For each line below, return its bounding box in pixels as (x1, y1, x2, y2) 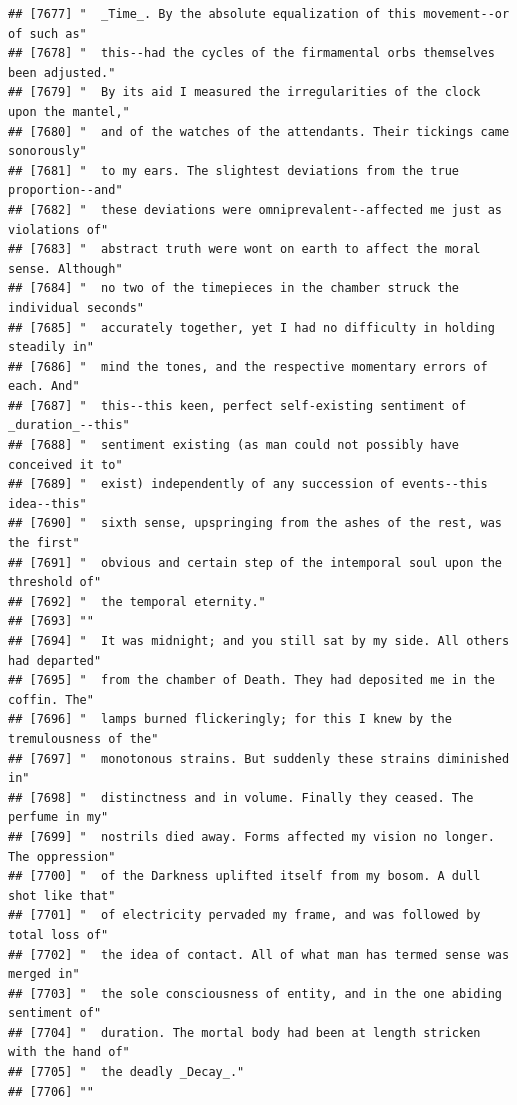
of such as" (8, 26, 87, 41)
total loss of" (8, 927, 109, 942)
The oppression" (8, 849, 116, 864)
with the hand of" (8, 1045, 130, 1060)
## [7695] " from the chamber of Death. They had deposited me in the (8, 673, 495, 688)
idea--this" (8, 496, 87, 511)
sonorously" (8, 144, 87, 159)
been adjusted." (8, 65, 116, 80)
